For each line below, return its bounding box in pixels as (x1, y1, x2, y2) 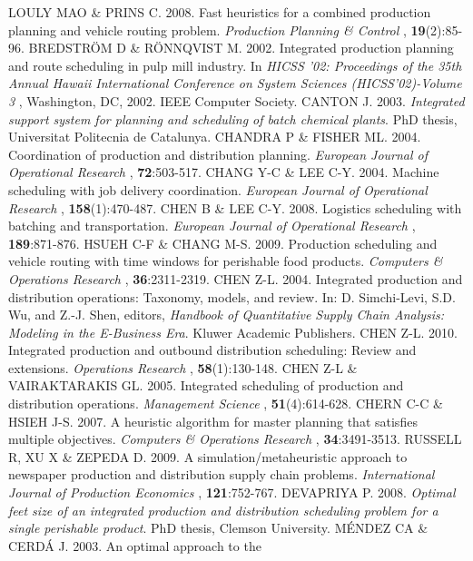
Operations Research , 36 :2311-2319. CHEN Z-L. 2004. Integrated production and (8, 269, 463, 288)
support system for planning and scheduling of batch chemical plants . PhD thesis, (8, 109, 458, 128)
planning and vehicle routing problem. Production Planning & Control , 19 (8, 20, 426, 39)
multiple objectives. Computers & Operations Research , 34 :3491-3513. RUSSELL (8, 429, 462, 448)
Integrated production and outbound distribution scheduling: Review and (8, 340, 417, 359)
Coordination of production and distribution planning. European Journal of (8, 144, 429, 163)
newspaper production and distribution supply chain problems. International (8, 465, 435, 484)
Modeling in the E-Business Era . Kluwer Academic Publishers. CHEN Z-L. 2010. (8, 322, 458, 341)
